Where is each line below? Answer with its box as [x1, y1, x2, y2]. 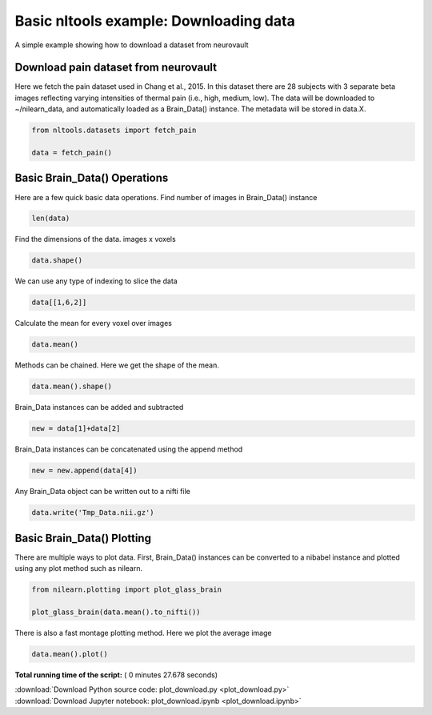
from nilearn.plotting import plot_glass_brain [31, 585, 222, 594]
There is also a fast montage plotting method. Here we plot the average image [14, 628, 272, 637]
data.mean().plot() [31, 649, 108, 658]
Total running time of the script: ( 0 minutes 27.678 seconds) [14, 669, 218, 680]
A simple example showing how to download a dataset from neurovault [14, 40, 249, 50]
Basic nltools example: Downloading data [14, 12, 295, 30]
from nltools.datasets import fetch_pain [31, 126, 197, 135]
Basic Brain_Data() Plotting [14, 531, 152, 544]
